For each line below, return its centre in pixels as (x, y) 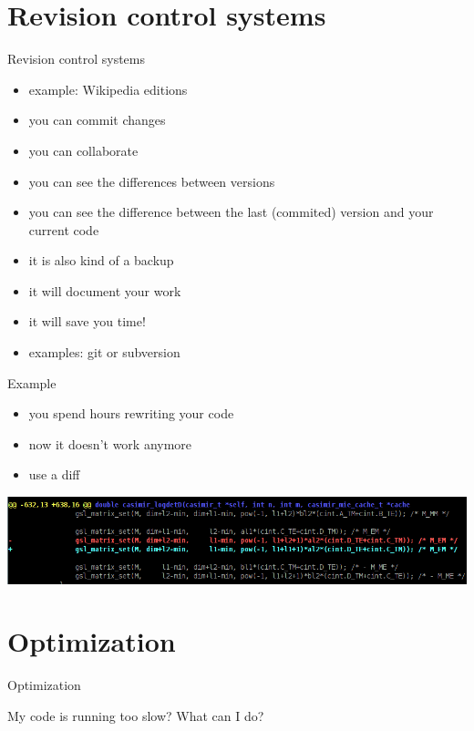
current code (64, 229)
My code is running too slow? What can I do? (136, 715)
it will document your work (105, 290)
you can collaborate (83, 150)
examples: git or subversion (104, 352)
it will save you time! (87, 321)
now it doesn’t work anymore (110, 443)
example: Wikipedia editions (108, 89)
